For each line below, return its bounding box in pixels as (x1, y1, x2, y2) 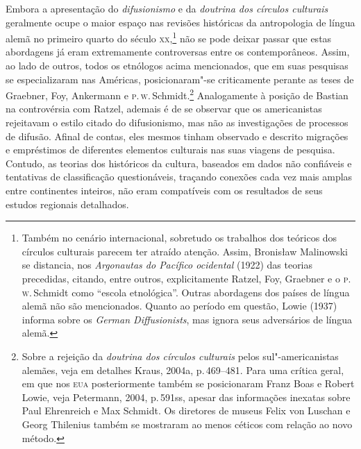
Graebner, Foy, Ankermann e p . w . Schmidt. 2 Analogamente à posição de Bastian (6, 86, 349, 102)
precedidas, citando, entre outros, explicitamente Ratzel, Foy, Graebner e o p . (22, 271, 351, 285)
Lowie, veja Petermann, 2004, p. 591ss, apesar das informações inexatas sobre (22, 389, 351, 404)
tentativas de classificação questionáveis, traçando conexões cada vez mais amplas (6, 169, 353, 184)
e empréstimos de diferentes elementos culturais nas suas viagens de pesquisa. (6, 142, 335, 157)
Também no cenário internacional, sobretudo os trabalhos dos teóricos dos (22, 230, 337, 245)
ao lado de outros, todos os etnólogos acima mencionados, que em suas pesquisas (6, 58, 349, 73)
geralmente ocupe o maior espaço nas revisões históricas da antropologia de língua (6, 15, 355, 29)
